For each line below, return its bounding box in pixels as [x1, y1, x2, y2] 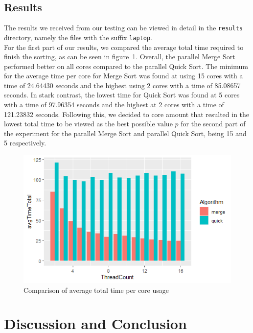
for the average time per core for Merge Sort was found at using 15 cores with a [4, 71, 243, 81]
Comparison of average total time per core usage [23, 285, 169, 295]
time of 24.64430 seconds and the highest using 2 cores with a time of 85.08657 [4, 80, 241, 90]
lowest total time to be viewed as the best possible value [4, 119, 173, 129]
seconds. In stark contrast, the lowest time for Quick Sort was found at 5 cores [4, 90, 240, 100]
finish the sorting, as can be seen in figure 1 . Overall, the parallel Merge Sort [4, 51, 235, 62]
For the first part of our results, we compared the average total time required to [4, 42, 244, 52]
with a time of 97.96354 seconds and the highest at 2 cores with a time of [4, 99, 224, 110]
